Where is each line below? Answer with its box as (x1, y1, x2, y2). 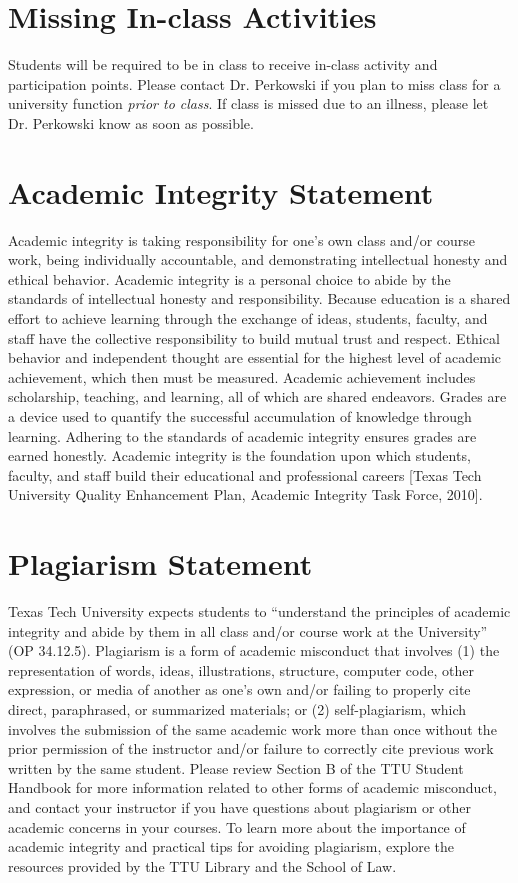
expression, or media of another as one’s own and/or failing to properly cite (8, 679, 471, 700)
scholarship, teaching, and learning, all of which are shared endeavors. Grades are (8, 386, 507, 407)
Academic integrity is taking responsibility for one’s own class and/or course (8, 229, 475, 250)
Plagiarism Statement (8, 543, 313, 584)
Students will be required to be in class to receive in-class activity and (8, 54, 438, 75)
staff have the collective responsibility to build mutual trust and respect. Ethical (8, 327, 500, 348)
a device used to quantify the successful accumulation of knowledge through (8, 405, 472, 426)
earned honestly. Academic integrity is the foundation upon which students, (8, 445, 471, 466)
